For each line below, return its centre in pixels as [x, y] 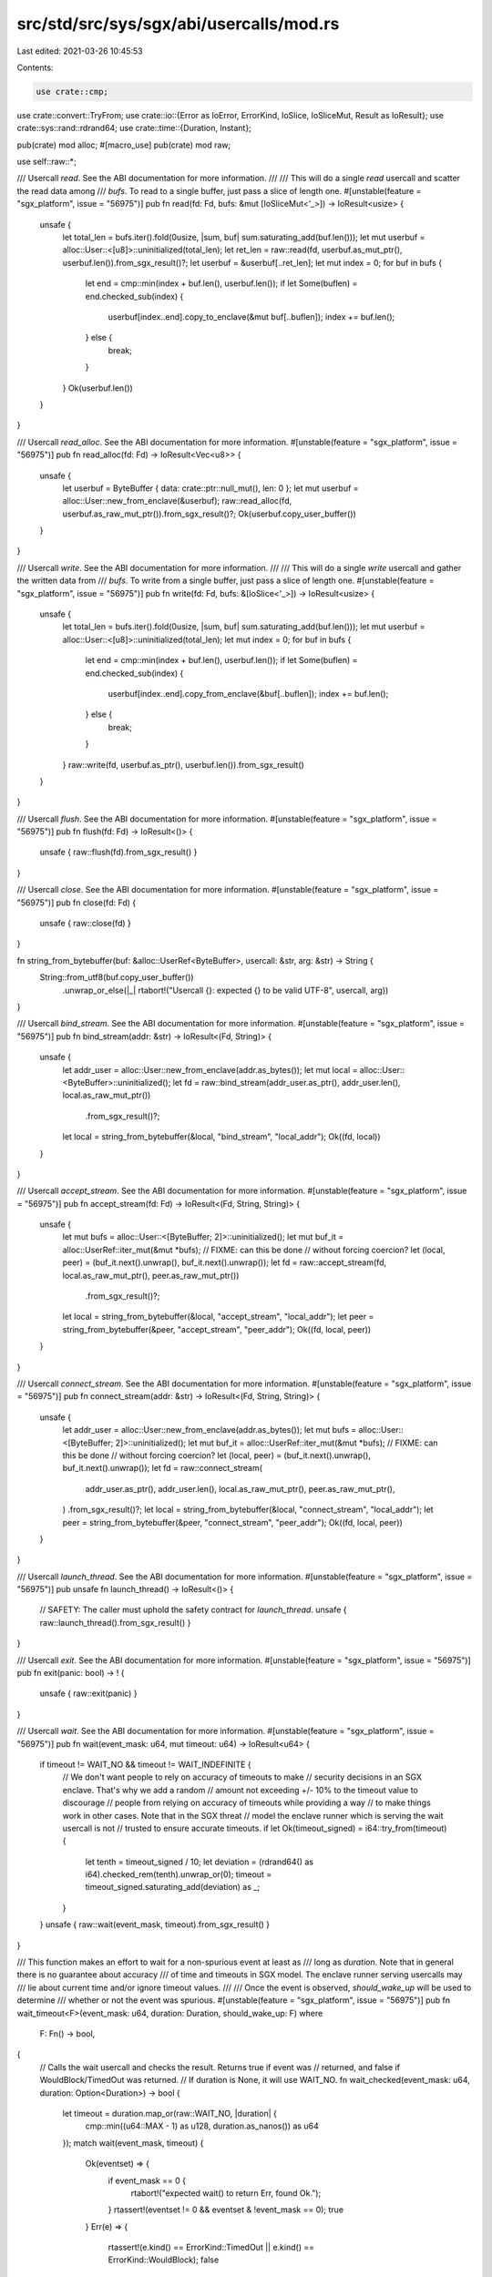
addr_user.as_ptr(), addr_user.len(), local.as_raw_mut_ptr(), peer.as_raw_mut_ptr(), [240, 1488]
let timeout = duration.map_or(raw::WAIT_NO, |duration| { [169, 2113]
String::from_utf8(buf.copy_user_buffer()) [117, 977]
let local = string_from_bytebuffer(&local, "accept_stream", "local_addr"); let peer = [218, 1317]
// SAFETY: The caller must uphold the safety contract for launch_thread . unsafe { [193, 1610]
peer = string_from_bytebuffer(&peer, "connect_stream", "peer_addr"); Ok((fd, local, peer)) [232, 1522]
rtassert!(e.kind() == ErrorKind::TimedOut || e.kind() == [211, 2247]
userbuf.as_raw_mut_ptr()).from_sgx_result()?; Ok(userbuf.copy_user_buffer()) [210, 514]
